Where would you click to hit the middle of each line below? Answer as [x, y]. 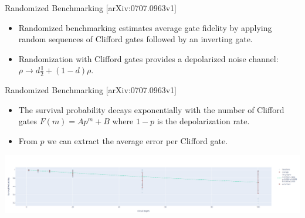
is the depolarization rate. [203, 121]
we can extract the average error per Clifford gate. [138, 140]
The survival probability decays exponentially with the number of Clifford [151, 109]
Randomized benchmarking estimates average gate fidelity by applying [145, 27]
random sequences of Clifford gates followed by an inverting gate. [135, 39]
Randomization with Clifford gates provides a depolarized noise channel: [148, 58]
